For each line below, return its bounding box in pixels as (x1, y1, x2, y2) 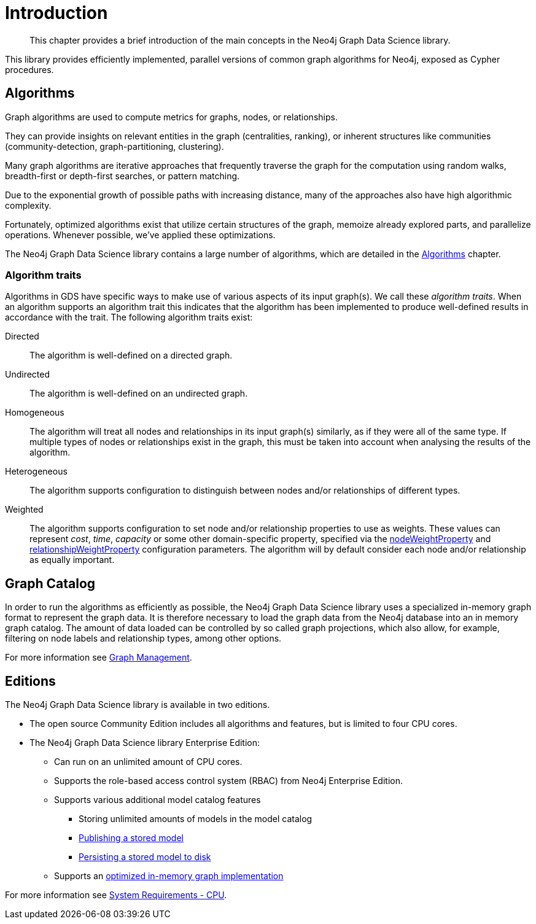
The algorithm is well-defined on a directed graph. (29, 350, 233, 361)
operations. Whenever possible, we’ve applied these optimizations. (5, 229, 276, 240)
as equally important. (29, 554, 115, 565)
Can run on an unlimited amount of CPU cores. (54, 756, 243, 767)
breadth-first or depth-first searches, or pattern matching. (5, 170, 240, 181)
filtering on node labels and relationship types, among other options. (5, 633, 282, 644)
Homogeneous (5, 407, 64, 418)
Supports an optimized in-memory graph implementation (54, 871, 284, 882)
